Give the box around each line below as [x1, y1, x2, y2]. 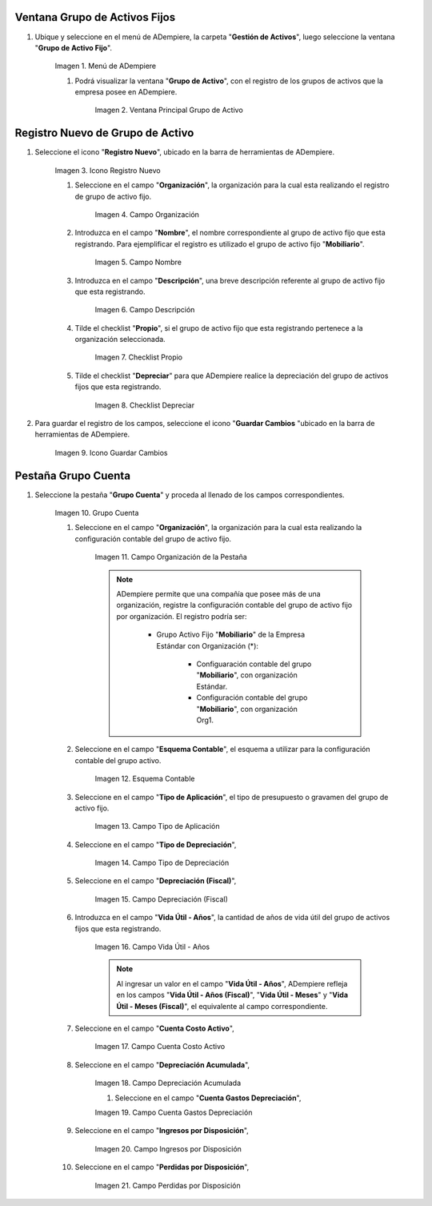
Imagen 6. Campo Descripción [94, 305, 195, 315]
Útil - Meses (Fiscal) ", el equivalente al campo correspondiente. [116, 1001, 328, 1011]
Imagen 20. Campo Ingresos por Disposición [94, 1144, 242, 1153]
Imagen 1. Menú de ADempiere [54, 61, 156, 71]
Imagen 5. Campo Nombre [94, 257, 182, 267]
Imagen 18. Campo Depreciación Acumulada [94, 1078, 242, 1088]
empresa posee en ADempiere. [74, 87, 178, 97]
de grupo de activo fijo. [74, 191, 152, 201]
